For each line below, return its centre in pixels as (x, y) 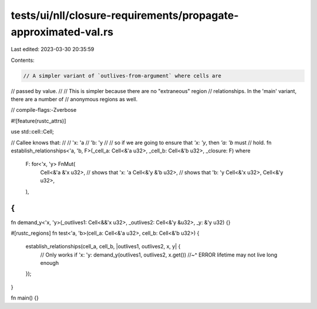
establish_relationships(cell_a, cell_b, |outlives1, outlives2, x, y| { (103, 247)
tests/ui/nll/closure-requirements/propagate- (125, 15)
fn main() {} (25, 298)
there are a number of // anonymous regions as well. (74, 99)
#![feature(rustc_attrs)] (38, 121)
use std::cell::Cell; (32, 132)
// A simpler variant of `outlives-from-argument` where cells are (122, 76)
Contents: (23, 60)
